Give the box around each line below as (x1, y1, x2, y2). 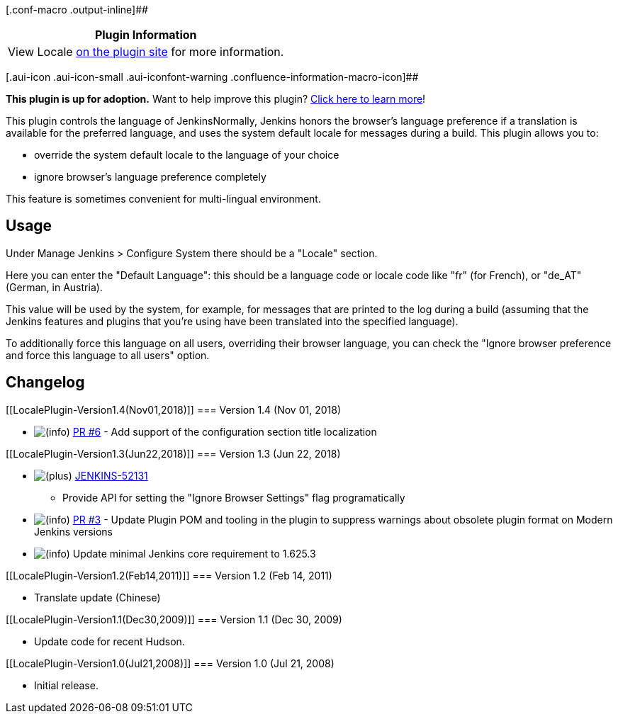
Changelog (6, 373, 85, 392)
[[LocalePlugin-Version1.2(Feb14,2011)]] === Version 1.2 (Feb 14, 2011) (6, 569, 332, 582)
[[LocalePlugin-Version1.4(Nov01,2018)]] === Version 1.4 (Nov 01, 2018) (6, 403, 341, 416)
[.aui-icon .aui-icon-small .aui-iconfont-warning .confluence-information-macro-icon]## (6, 71, 419, 83)
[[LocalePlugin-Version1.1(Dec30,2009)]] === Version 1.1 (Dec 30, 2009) (6, 613, 342, 625)
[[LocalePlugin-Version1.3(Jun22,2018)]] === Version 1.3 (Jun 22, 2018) (6, 447, 341, 460)
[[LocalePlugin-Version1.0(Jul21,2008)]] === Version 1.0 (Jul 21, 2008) (6, 657, 335, 669)
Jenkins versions (34, 525, 113, 538)
